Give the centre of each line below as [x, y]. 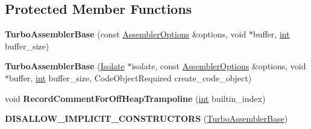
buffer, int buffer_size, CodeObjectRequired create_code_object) [130, 77]
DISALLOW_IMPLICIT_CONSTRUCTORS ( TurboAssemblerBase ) [146, 118]
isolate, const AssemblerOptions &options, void [219, 66]
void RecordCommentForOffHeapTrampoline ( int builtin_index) [135, 98]
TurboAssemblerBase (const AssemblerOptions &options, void [126, 34]
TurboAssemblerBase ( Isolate [65, 66]
